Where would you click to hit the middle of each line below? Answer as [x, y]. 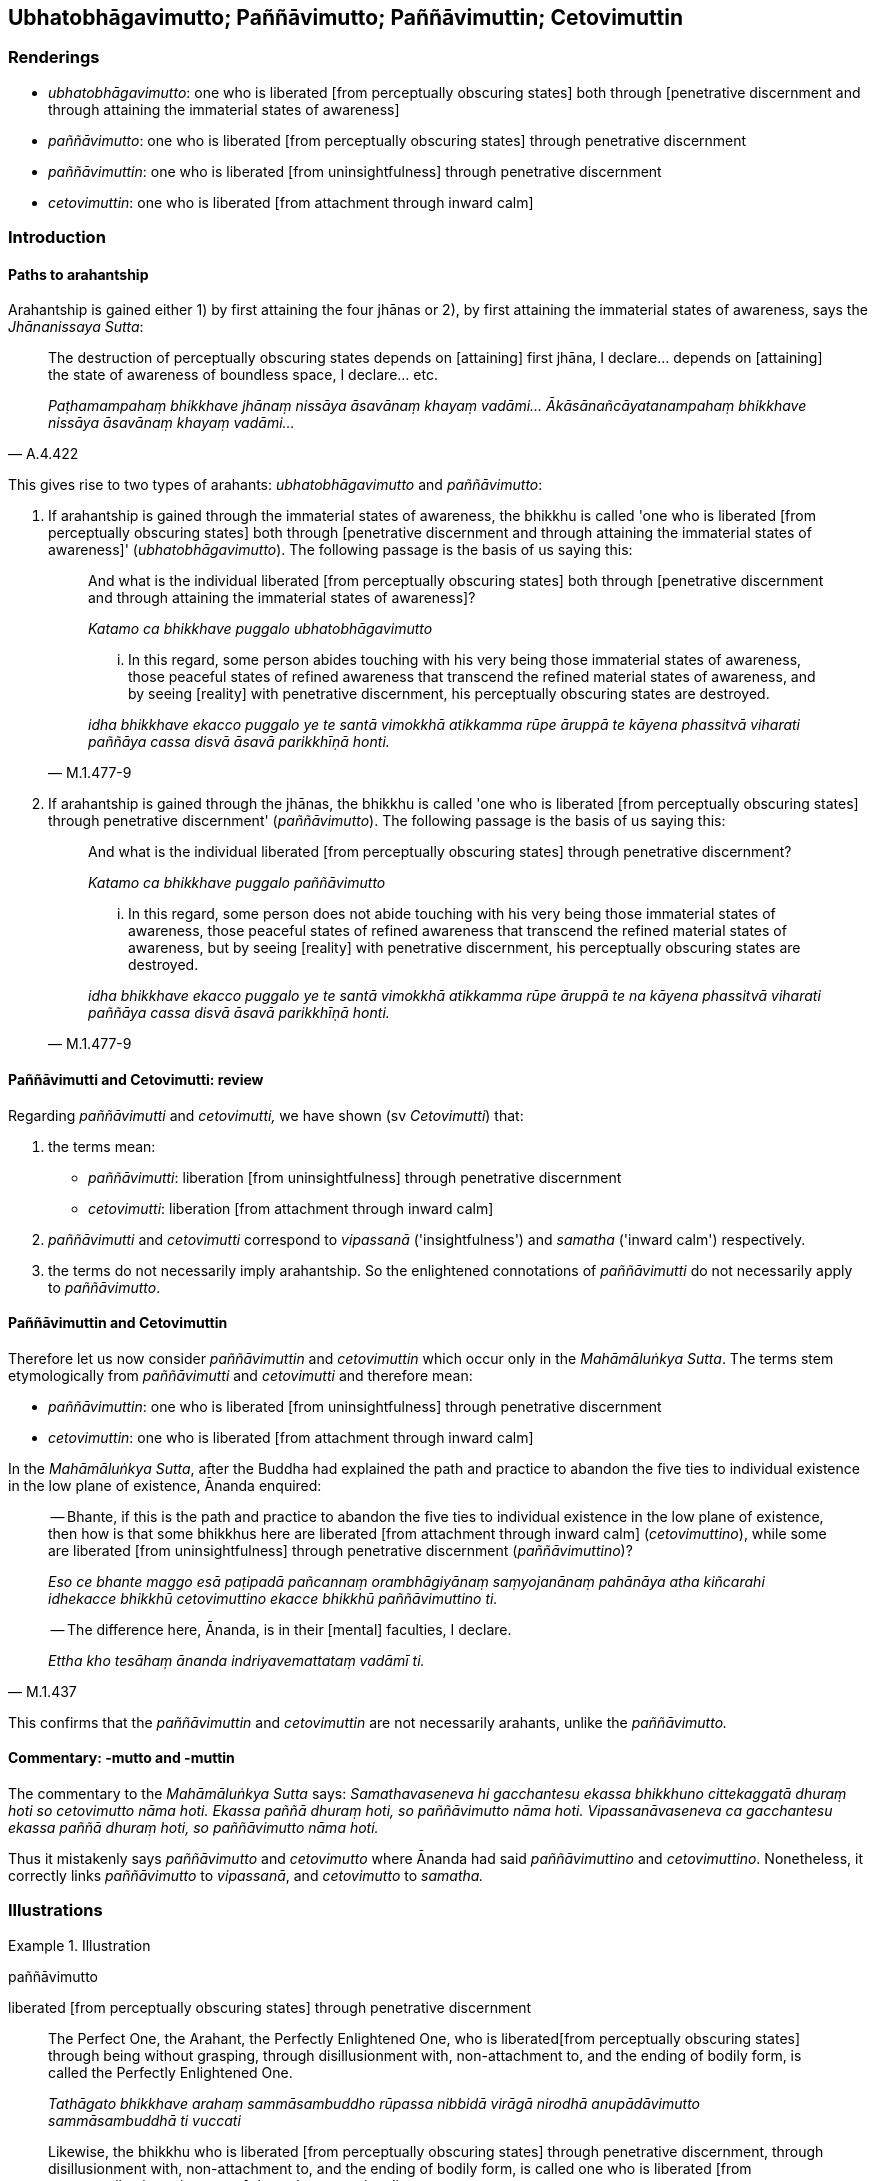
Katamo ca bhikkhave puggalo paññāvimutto [237, 883]
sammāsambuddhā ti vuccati [144, 2120]
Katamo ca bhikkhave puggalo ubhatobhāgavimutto [260, 629]
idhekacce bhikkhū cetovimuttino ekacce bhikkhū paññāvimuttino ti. [273, 1598]
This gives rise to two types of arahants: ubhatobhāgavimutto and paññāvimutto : [275, 485]
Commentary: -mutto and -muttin [121, 1758]
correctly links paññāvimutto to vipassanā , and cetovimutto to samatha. [246, 1876]
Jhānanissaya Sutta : [76, 327]
